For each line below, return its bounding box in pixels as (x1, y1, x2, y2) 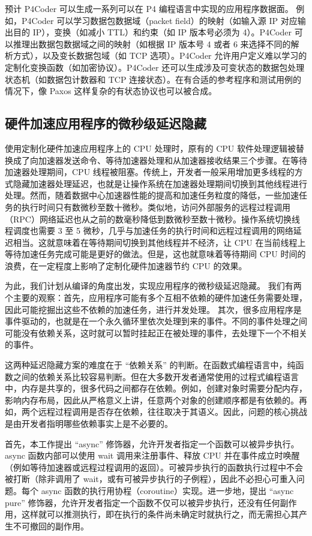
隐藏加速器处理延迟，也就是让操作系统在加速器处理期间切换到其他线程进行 (13, 177, 307, 189)
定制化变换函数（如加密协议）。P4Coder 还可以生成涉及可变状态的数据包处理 (5, 61, 305, 73)
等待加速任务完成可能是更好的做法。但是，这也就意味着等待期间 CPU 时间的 (5, 248, 306, 260)
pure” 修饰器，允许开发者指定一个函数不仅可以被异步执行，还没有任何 (5, 496, 280, 508)
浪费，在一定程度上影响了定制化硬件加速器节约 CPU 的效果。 (5, 259, 247, 272)
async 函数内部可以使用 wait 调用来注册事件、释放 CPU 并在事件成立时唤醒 (5, 449, 300, 462)
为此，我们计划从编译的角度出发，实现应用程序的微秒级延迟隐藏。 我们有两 (5, 279, 302, 292)
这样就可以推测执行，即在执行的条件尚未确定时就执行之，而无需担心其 (21, 508, 299, 520)
